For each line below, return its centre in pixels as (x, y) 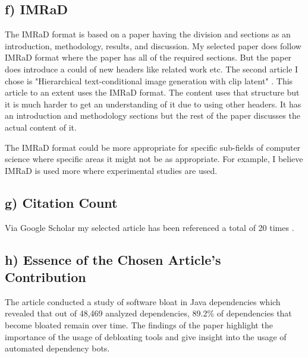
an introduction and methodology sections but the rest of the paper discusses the (153, 115)
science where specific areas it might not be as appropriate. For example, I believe (154, 159)
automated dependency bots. (57, 348)
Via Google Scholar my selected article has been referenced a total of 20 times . (150, 227)
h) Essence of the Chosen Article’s (113, 259)
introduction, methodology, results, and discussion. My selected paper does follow (153, 45)
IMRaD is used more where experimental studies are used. (111, 170)
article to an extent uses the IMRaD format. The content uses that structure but (152, 92)
